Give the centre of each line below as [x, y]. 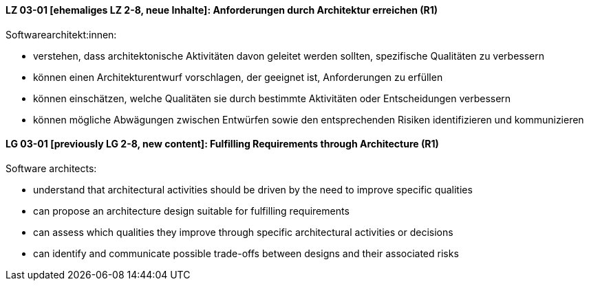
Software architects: [51, 168]
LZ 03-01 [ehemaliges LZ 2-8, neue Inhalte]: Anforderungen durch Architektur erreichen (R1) [222, 10]
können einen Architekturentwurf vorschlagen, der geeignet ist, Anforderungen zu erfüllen [238, 77]
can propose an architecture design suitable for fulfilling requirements [191, 211]
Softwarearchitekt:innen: [61, 34]
